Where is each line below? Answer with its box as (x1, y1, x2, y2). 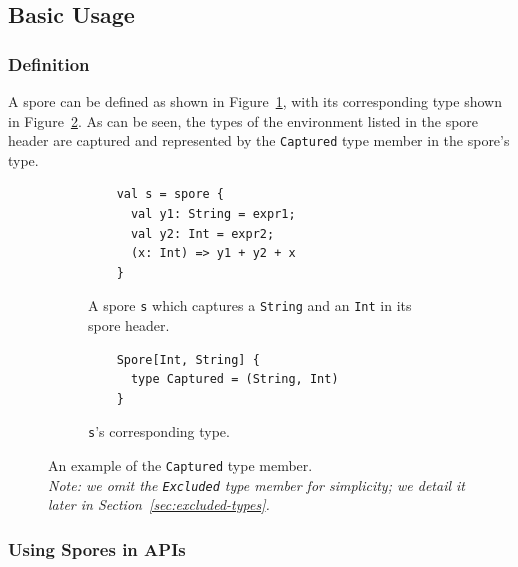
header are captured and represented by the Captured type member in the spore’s (8, 130, 510, 151)
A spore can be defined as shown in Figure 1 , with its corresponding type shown (8, 91, 502, 111)
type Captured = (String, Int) (130, 372, 339, 387)
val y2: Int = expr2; (130, 226, 275, 241)
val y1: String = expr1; (130, 207, 296, 222)
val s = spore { (116, 187, 225, 202)
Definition (8, 51, 90, 76)
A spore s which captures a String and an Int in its (88, 295, 412, 316)
